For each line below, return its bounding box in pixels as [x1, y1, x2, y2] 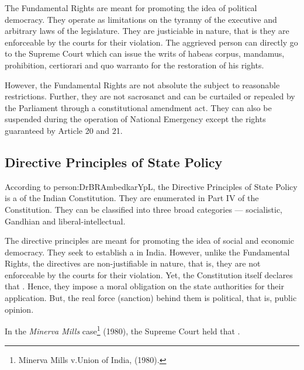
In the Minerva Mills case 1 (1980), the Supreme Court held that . [5, 323, 240, 337]
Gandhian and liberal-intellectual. [5, 215, 126, 227]
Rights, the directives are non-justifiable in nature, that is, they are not [5, 257, 261, 269]
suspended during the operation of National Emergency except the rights [5, 113, 266, 125]
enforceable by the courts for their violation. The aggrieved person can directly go [5, 36, 298, 48]
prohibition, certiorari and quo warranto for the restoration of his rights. [5, 58, 264, 71]
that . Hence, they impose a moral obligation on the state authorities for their [5, 280, 284, 292]
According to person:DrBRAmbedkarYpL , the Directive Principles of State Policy [5, 180, 298, 192]
